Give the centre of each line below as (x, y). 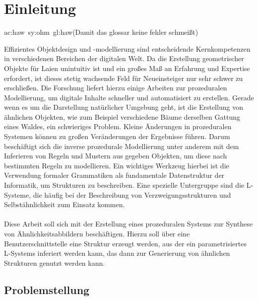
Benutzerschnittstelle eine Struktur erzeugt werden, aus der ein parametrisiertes (125, 243)
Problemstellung (47, 289)
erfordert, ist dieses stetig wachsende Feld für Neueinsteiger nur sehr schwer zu (124, 78)
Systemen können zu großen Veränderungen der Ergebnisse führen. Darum (117, 136)
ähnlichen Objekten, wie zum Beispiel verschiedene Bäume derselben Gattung (122, 116)
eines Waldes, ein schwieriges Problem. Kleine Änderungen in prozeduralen (118, 126)
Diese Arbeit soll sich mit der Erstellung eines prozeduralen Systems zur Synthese (128, 224)
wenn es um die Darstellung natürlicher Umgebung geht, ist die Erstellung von (124, 107)
